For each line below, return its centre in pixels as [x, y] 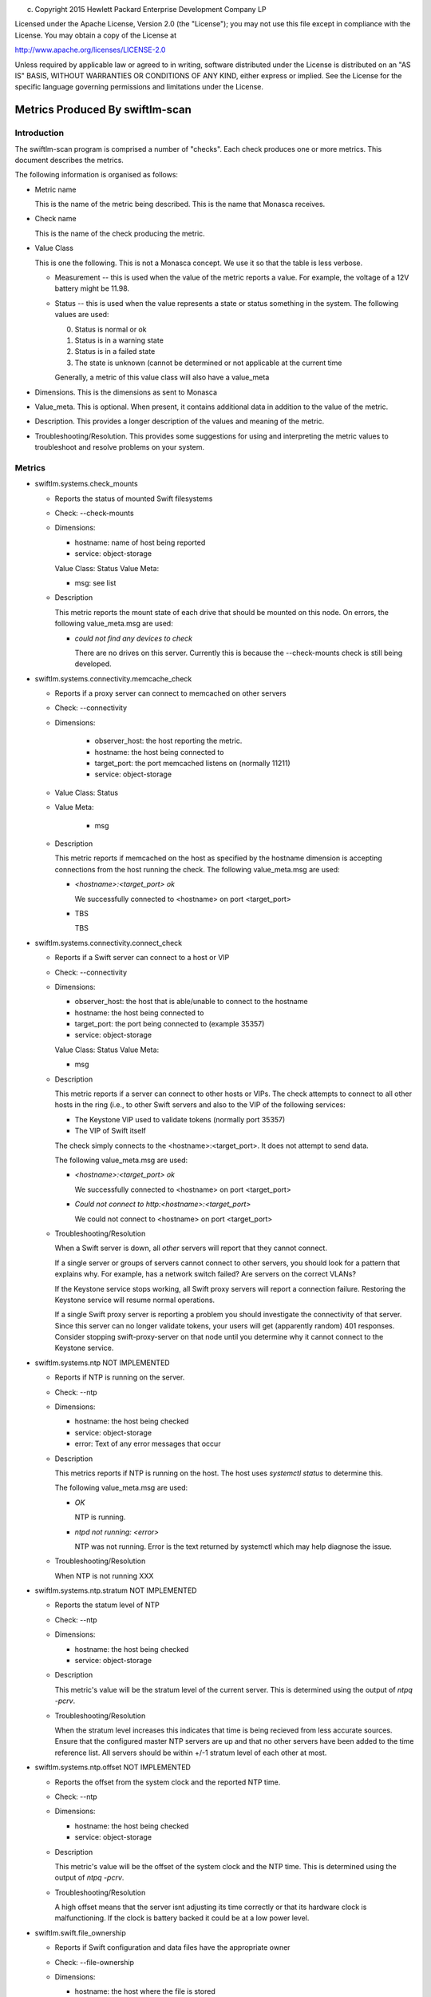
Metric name [55, 189]
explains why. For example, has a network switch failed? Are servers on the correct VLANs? [206, 1274]
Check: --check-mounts [95, 513]
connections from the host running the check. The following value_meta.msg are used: [197, 869]
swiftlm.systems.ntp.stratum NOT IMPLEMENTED [116, 1590]
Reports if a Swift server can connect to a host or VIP [142, 958]
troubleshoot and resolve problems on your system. [120, 447]
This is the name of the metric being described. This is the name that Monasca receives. [180, 204]
